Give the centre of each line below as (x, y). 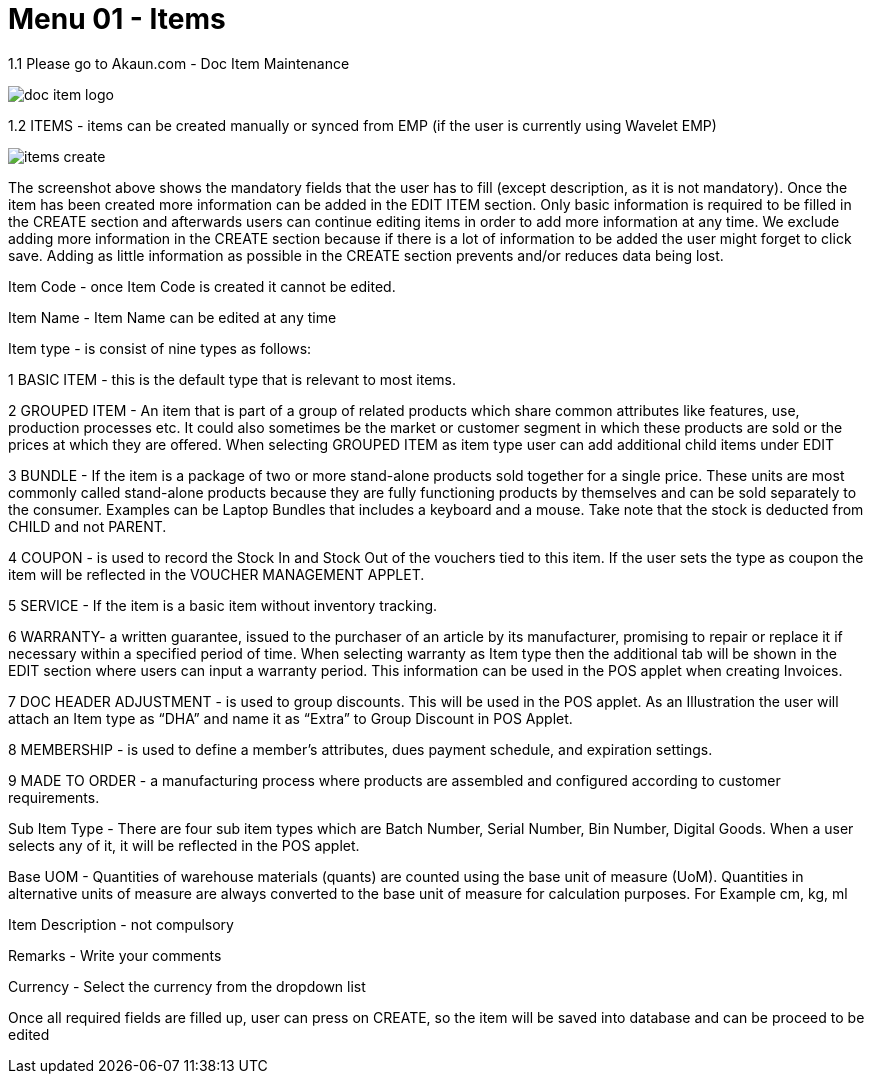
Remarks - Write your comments (115, 955)
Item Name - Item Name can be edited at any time (172, 317)
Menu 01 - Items (117, 19)
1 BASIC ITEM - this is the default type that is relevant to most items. (232, 379)
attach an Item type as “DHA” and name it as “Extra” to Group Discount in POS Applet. (290, 718)
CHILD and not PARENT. (87, 526)
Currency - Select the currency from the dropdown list (187, 986)
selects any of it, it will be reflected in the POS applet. (184, 845)
